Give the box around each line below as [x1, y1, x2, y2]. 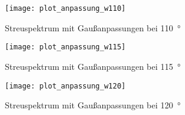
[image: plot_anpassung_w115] [5, 43, 126, 52]
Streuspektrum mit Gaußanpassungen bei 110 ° [5, 21, 181, 34]
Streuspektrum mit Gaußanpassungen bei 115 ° [5, 60, 181, 72]
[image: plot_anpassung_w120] [5, 81, 126, 90]
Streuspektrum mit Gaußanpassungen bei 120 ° [5, 99, 181, 111]
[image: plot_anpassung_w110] [5, 4, 126, 13]
